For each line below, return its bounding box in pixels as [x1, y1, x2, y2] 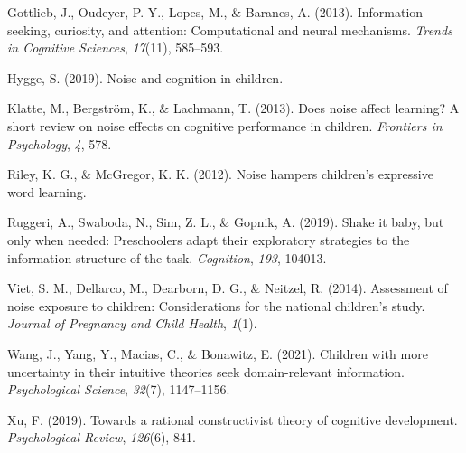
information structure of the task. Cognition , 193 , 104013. [7, 248, 327, 267]
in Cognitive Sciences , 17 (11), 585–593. [7, 38, 224, 57]
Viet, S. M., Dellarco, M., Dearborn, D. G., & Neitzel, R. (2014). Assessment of [7, 278, 448, 297]
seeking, [7, 20, 51, 39]
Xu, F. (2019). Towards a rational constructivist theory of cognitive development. [7, 410, 458, 429]
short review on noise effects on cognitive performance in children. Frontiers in [7, 116, 443, 135]
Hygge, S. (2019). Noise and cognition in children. [7, 68, 284, 87]
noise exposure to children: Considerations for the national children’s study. [7, 296, 425, 315]
